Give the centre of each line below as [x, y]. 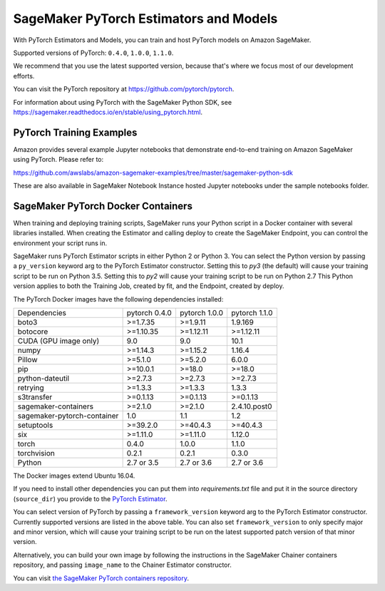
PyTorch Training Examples [75, 132]
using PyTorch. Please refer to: [58, 160]
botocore [33, 332]
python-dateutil [43, 378]
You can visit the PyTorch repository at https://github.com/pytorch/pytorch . [124, 89]
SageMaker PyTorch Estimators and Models [145, 19]
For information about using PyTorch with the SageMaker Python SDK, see [122, 102]
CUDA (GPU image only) [58, 341]
